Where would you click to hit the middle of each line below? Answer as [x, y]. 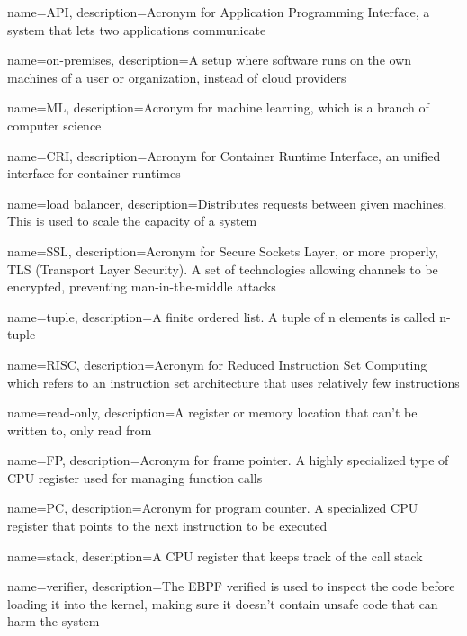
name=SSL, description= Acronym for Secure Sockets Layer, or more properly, [223, 251]
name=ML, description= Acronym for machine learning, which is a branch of [218, 107]
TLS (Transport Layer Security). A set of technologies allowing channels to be [223, 269]
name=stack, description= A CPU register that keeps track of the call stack [215, 555]
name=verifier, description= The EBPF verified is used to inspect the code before [231, 586]
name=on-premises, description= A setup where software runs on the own [210, 60]
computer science [54, 125]
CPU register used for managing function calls [135, 477]
